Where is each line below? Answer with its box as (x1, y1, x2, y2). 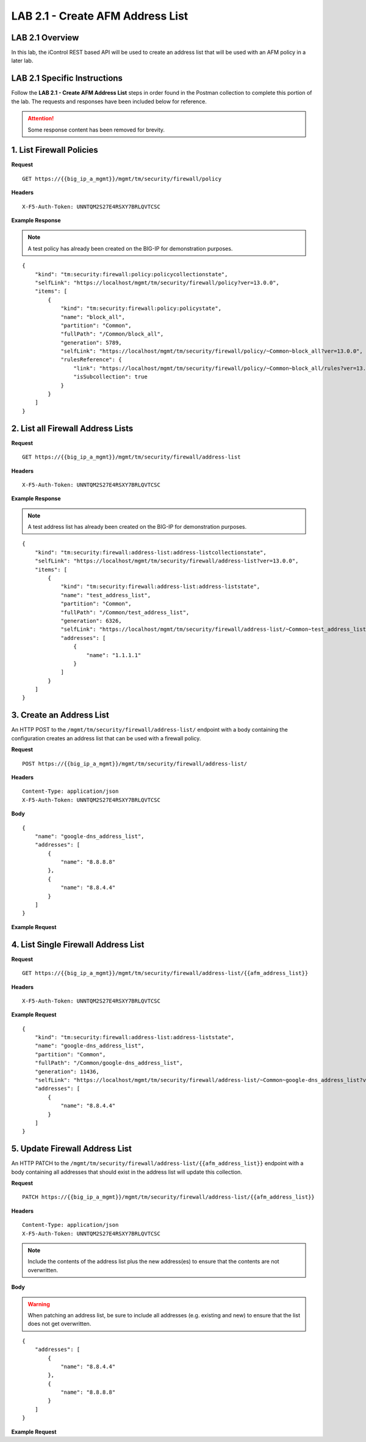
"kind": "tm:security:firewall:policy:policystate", (60, 305, 222, 312)
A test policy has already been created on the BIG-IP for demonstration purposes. (27, 245, 233, 252)
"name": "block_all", (60, 314, 125, 320)
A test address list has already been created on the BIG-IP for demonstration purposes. (27, 523, 247, 531)
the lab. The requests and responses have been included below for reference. (11, 98, 207, 105)
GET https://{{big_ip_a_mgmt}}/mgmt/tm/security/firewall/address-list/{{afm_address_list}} (22, 969, 309, 977)
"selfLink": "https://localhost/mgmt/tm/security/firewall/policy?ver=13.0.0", (34, 279, 280, 286)
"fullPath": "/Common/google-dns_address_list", (34, 1059, 183, 1067)
